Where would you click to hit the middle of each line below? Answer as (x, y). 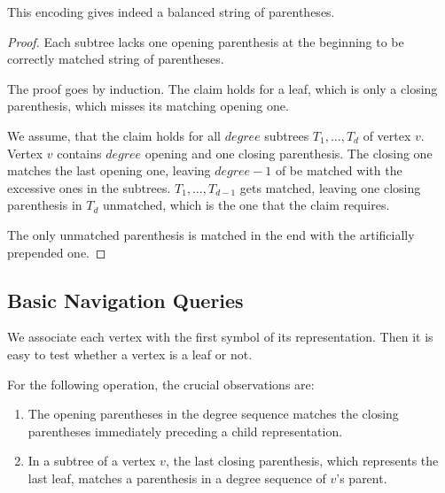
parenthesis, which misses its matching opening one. (148, 106)
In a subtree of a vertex (92, 461)
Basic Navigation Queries (125, 300)
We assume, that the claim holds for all (114, 135)
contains (79, 153)
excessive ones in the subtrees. (89, 187)
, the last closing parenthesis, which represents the (302, 461)
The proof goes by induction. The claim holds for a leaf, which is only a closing (222, 88)
